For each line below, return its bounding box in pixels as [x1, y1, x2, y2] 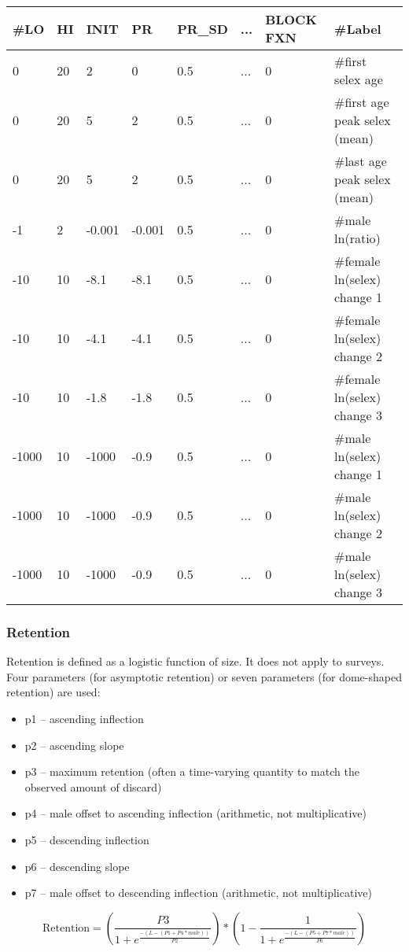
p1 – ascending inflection [24, 710, 144, 726]
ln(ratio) [334, 229, 381, 247]
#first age [334, 93, 389, 111]
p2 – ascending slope [24, 736, 124, 753]
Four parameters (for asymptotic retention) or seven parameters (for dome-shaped [6, 668, 402, 684]
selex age [334, 70, 383, 88]
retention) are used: [6, 684, 101, 700]
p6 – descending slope [24, 858, 130, 874]
